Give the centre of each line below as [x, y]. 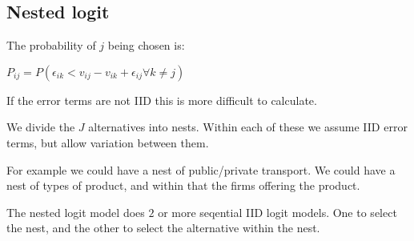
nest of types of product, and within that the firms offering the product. [183, 185]
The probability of [51, 45]
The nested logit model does [76, 212]
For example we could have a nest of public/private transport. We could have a [201, 169]
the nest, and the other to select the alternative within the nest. [163, 228]
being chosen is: [146, 45]
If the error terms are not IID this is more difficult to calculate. [162, 100]
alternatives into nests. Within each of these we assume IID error [248, 127]
